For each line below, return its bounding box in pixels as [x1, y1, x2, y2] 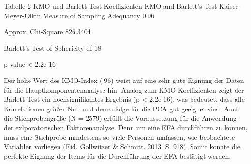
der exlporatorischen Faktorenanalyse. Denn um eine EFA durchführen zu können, [4, 122, 248, 132]
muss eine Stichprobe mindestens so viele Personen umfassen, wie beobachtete [4, 132, 235, 142]
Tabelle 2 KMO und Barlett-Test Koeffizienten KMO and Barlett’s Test [4, 1, 217, 11]
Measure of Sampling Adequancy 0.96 [43, 10, 155, 20]
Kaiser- [219, 1, 240, 11]
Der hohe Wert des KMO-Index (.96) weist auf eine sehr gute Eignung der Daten [4, 75, 244, 85]
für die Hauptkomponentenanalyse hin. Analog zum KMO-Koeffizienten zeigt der [4, 84, 244, 95]
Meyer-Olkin [4, 10, 41, 20]
